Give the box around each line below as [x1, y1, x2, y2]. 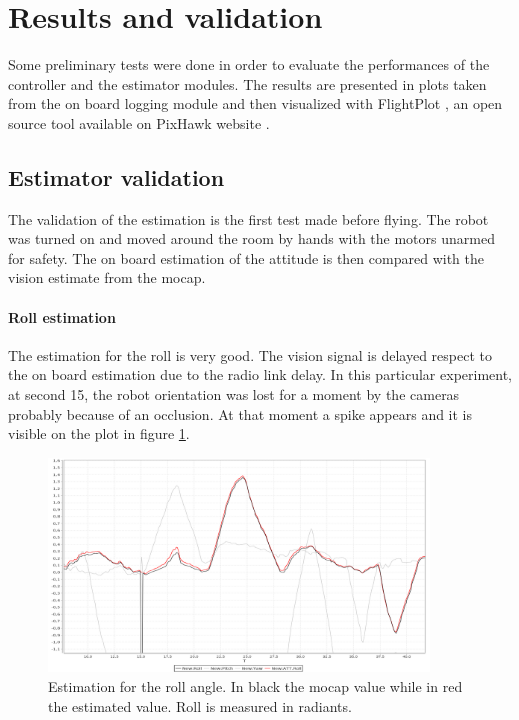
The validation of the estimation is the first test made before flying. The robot [8, 208, 489, 229]
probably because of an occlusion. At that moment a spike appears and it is [8, 403, 473, 424]
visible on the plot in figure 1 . [8, 423, 190, 444]
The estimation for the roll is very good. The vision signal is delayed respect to [8, 344, 492, 365]
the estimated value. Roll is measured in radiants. [48, 695, 352, 716]
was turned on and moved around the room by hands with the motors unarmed [8, 228, 495, 249]
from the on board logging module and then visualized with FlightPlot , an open [8, 93, 503, 114]
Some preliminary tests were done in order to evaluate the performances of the [8, 54, 490, 75]
